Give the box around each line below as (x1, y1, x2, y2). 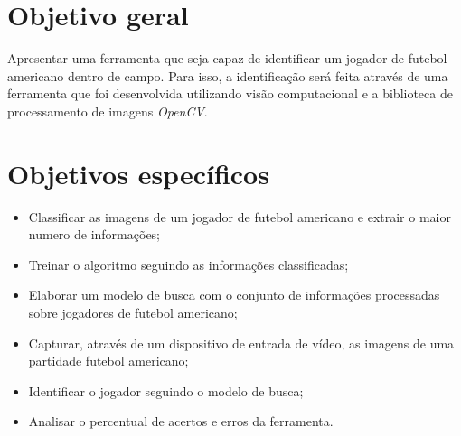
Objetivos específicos (7, 154, 269, 191)
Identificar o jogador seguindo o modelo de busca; (28, 381, 304, 400)
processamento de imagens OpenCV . (7, 101, 208, 120)
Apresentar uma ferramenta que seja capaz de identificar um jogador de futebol (7, 49, 447, 68)
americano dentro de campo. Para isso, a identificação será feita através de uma (7, 66, 448, 85)
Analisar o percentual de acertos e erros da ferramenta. (28, 412, 334, 431)
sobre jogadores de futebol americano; (28, 303, 238, 321)
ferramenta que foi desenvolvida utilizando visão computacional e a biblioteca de (7, 84, 453, 103)
